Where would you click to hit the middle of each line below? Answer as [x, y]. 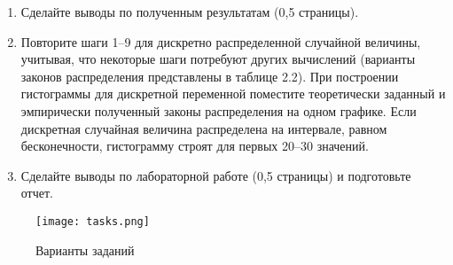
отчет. [37, 193]
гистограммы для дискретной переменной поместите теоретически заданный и [233, 94]
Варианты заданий [85, 249]
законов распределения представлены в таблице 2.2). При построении [210, 76]
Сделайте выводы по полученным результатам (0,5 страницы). [190, 12]
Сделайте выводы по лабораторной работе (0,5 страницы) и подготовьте [216, 175]
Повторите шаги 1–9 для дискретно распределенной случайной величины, [221, 41]
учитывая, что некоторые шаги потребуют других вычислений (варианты [218, 59]
